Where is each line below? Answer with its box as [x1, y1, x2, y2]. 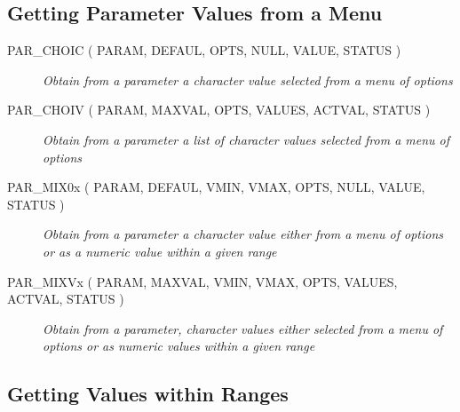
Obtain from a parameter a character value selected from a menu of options [43, 70, 453, 89]
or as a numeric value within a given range [43, 242, 277, 260]
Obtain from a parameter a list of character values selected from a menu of [43, 130, 450, 148]
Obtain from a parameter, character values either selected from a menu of [43, 319, 443, 337]
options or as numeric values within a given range [43, 337, 315, 355]
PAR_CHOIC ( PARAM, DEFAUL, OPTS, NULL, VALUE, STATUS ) [7, 41, 401, 59]
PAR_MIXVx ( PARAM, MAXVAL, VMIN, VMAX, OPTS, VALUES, [7, 272, 398, 290]
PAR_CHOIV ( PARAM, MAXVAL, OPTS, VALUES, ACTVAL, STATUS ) [7, 100, 431, 119]
